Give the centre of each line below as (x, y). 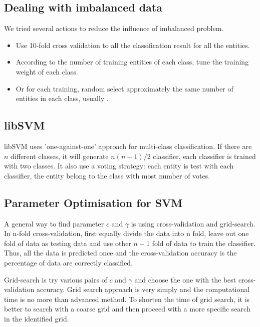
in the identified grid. (37, 318)
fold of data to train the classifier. (204, 243)
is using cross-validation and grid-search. (193, 223)
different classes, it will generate (60, 156)
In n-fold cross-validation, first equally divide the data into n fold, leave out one (126, 233)
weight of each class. (47, 71)
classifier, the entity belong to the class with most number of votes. (107, 175)
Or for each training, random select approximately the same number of (124, 88)
